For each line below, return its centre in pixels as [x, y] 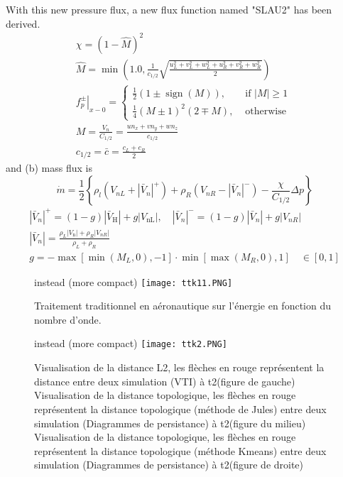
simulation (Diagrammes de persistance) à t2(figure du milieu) [170, 423]
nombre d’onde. [68, 319]
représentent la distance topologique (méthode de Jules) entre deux [180, 409]
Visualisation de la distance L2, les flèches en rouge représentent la [179, 367]
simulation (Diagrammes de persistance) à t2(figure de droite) [169, 465]
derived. [23, 23]
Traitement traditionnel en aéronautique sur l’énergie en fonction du [183, 306]
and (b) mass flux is [49, 168]
